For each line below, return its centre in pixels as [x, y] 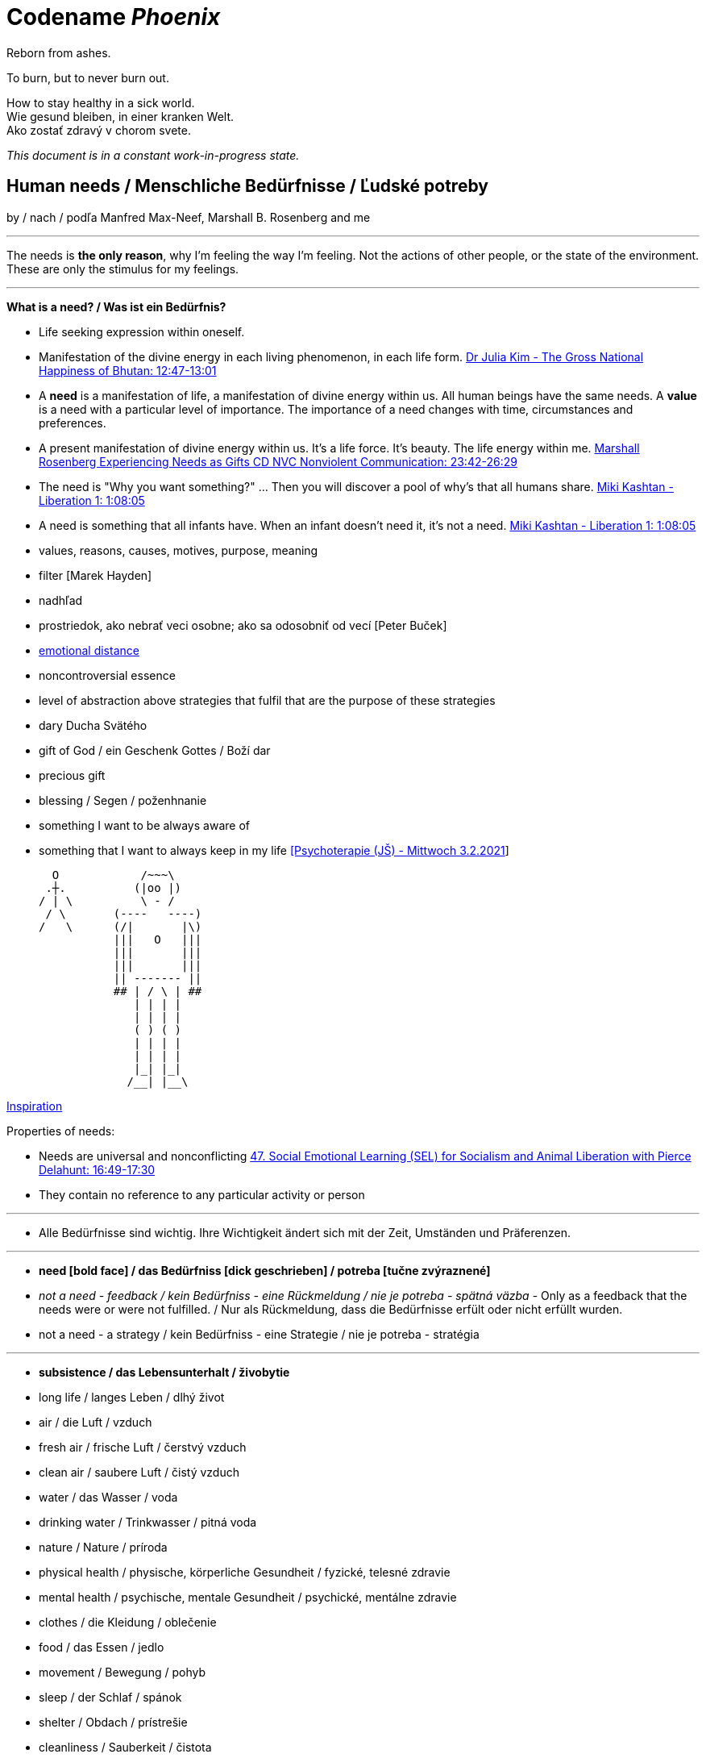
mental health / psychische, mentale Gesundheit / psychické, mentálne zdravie [248, 1597]
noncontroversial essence [107, 675]
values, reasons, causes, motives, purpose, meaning [179, 550]
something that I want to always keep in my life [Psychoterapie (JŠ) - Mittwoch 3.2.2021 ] [274, 850]
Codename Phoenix [114, 17]
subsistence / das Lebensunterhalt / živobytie [164, 1372]
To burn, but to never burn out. [88, 77]
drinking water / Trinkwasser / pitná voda [148, 1522]
